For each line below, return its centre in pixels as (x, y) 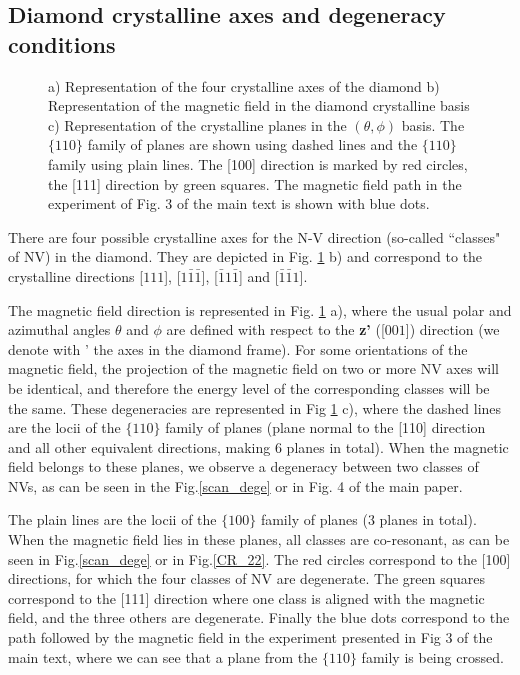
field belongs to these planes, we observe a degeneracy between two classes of (243, 466)
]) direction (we (452, 329)
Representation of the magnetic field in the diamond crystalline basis (259, 105)
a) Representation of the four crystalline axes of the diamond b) (244, 85)
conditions (62, 43)
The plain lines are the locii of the (112, 519)
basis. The (433, 124)
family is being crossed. (432, 656)
